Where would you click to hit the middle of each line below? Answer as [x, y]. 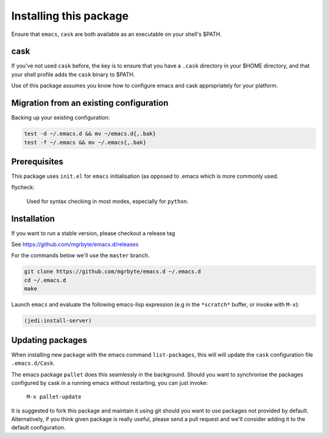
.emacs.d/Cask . [33, 363]
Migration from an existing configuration [90, 103]
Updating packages [49, 340]
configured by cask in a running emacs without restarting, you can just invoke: [110, 383]
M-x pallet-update [54, 397]
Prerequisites [37, 161]
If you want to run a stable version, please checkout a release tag [93, 233]
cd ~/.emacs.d [45, 280]
